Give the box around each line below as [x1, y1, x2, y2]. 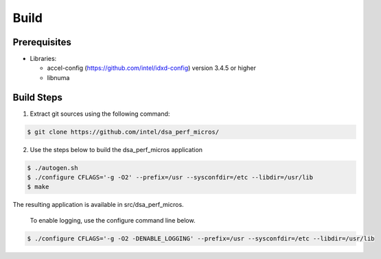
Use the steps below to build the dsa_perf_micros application [30, 145, 203, 153]
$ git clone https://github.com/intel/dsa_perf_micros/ [27, 127, 220, 136]
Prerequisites [12, 36, 71, 48]
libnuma [47, 73, 70, 82]
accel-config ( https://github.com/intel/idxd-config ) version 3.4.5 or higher [47, 64, 257, 72]
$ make [27, 183, 49, 191]
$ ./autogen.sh [27, 164, 78, 171]
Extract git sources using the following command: [30, 110, 170, 118]
